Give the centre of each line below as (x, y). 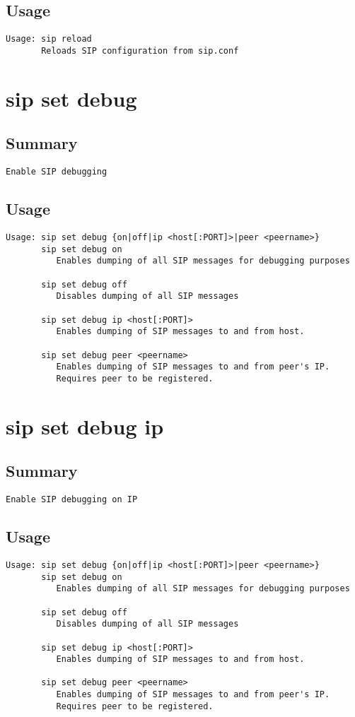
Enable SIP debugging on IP (72, 500)
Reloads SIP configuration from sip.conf (140, 51)
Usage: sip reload (49, 39)
